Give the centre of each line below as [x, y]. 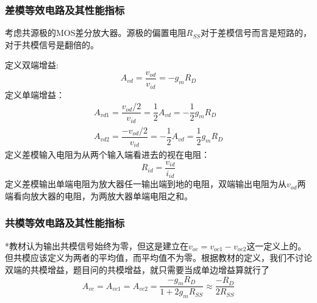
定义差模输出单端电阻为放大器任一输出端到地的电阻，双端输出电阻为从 [146, 184]
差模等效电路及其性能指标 [65, 9]
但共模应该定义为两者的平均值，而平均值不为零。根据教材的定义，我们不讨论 [158, 258]
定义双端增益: [32, 65]
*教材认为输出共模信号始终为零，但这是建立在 [97, 245]
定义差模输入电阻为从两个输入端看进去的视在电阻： [107, 155]
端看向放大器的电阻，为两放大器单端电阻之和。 [99, 195]
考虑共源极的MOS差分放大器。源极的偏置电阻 [96, 33]
